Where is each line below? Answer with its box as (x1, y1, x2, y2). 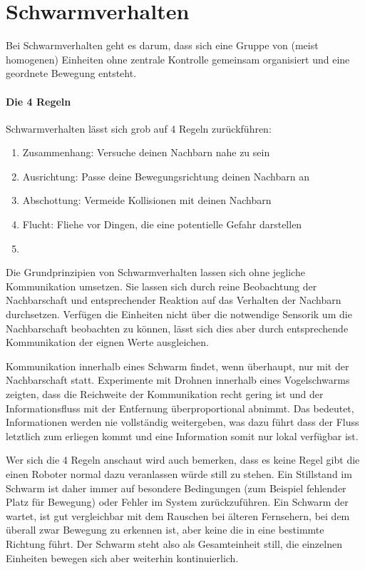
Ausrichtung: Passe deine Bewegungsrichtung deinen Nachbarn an (22, 168, 309, 183)
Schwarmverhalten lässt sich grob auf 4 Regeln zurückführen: (6, 121, 272, 136)
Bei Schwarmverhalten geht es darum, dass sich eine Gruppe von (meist (6, 38, 319, 53)
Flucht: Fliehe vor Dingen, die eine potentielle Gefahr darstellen (22, 217, 302, 232)
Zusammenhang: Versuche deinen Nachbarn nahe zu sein (22, 145, 270, 160)
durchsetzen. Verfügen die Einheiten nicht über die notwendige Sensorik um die (6, 307, 352, 322)
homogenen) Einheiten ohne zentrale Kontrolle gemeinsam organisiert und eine (6, 51, 350, 66)
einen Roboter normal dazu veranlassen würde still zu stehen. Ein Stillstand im (6, 466, 352, 481)
